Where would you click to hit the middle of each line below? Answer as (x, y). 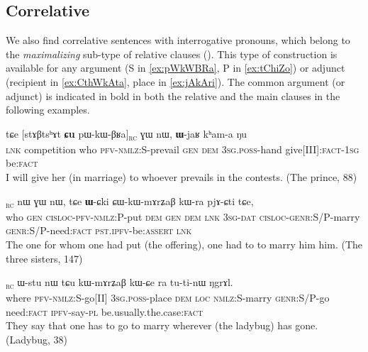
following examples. (48, 110)
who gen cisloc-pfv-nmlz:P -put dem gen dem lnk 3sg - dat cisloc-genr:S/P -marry (183, 216)
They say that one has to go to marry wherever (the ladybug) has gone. (162, 325)
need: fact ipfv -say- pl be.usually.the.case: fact (105, 311)
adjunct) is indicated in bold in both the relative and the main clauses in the (173, 95)
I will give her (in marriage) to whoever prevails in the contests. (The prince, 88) (182, 177)
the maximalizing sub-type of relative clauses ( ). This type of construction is (172, 54)
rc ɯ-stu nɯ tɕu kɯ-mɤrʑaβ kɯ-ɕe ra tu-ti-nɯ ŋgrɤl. (119, 283)
